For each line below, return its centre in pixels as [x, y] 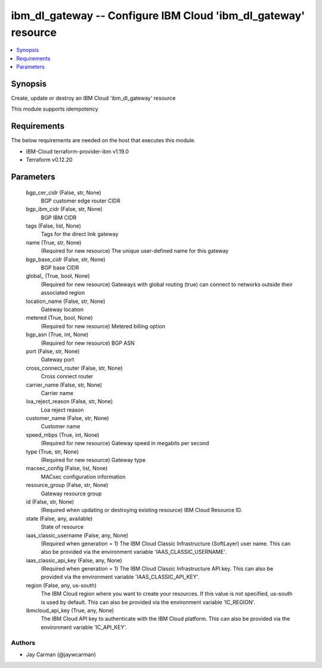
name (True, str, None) [54, 243]
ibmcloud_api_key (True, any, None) [70, 611]
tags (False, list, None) [54, 226]
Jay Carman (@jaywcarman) [61, 654]
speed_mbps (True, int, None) [63, 435]
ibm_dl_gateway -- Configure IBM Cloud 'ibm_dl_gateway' [158, 16]
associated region [63, 293]
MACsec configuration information [83, 477]
